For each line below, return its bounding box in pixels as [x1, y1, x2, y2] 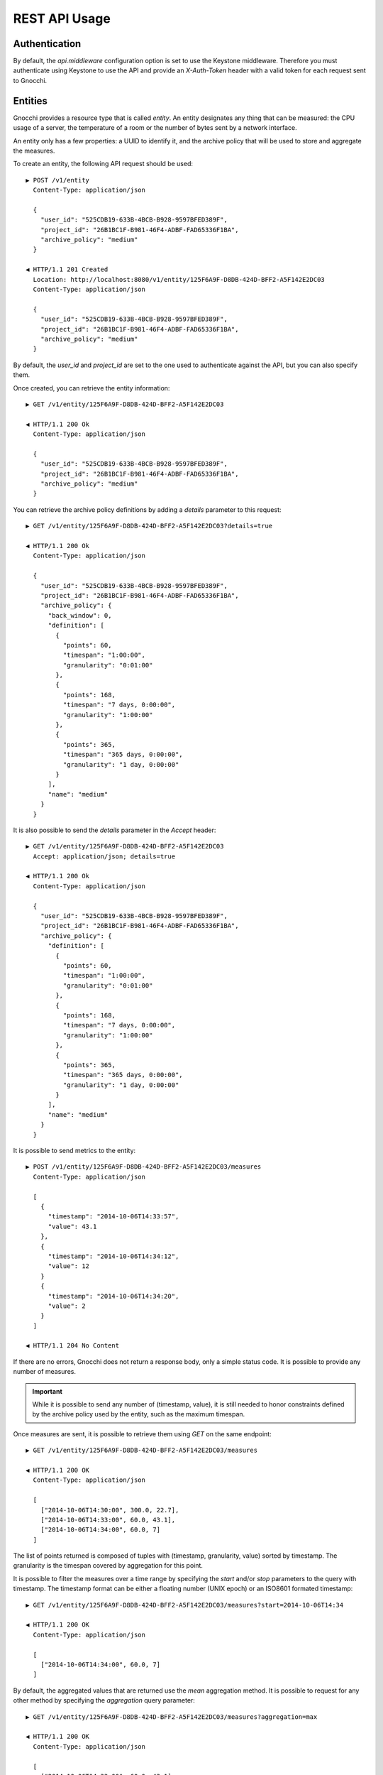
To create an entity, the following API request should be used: [13, 160, 194, 168]
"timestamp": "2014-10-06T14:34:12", [48, 1252, 179, 1260]
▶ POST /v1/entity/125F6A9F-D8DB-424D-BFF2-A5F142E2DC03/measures [26, 1163, 262, 1171]
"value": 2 [48, 1301, 86, 1310]
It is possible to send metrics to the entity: [13, 1147, 136, 1155]
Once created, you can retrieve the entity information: [13, 383, 170, 392]
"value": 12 [48, 1262, 90, 1270]
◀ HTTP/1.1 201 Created [26, 266, 109, 273]
